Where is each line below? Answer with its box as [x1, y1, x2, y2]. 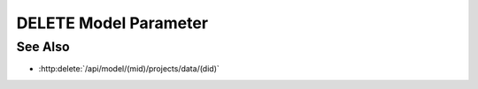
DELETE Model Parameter [16, 13, 208, 33]
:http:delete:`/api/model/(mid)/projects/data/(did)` [38, 63, 220, 74]
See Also [16, 39, 70, 55]
